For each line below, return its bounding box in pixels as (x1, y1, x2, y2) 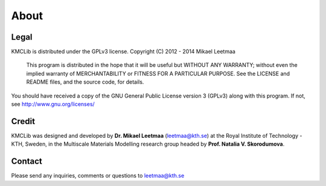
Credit (11, 116, 36, 126)
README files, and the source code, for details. (26, 78, 144, 85)
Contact (11, 157, 42, 167)
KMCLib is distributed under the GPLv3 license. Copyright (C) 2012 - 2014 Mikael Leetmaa (11, 48, 235, 55)
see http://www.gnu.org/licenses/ (11, 101, 95, 108)
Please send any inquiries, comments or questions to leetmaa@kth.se (11, 172, 185, 179)
